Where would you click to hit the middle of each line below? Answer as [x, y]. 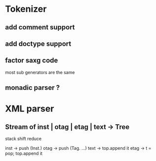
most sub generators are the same [40, 72]
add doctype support [38, 43]
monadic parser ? [32, 88]
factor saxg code [31, 61]
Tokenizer [26, 9]
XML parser [30, 109]
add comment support [40, 27]
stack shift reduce [23, 139]
